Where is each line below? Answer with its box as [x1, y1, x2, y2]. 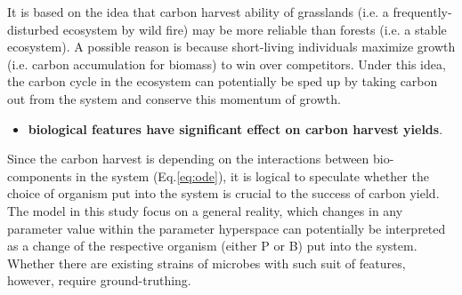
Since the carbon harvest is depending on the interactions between [7, 149, 369, 168]
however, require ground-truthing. [7, 271, 191, 290]
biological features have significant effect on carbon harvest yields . [28, 119, 443, 138]
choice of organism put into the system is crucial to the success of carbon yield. [7, 184, 440, 203]
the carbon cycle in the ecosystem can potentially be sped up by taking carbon [7, 72, 438, 91]
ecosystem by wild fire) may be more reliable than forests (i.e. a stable [62, 20, 447, 38]
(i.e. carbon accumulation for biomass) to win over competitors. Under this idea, [7, 54, 446, 73]
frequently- [393, 3, 452, 20]
